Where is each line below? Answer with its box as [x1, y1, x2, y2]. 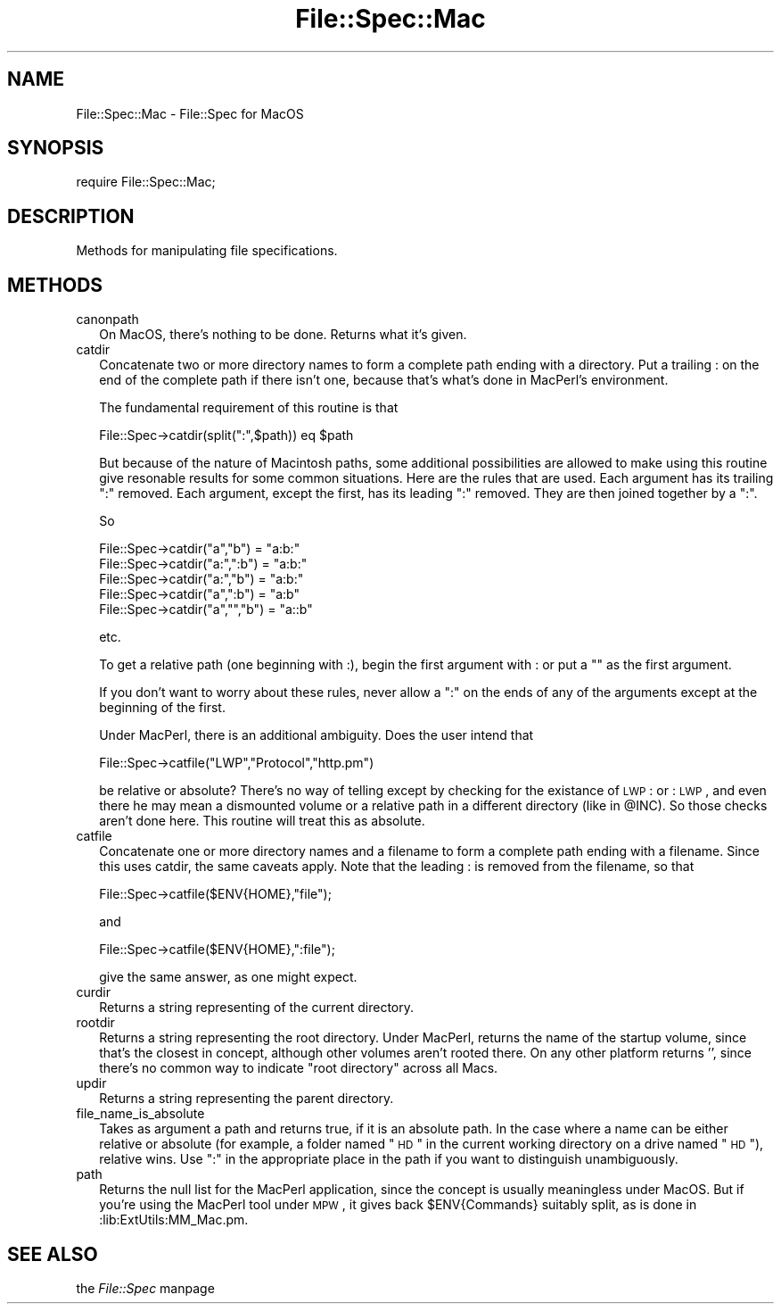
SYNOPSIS [7, 137, 104, 160]
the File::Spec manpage [76, 1280, 215, 1296]
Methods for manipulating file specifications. [76, 243, 338, 259]
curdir [76, 984, 111, 1000]
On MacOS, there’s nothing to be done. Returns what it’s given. [99, 327, 467, 343]
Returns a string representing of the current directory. [99, 1000, 415, 1016]
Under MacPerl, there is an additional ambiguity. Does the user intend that [99, 727, 534, 743]
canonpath [76, 311, 139, 328]
